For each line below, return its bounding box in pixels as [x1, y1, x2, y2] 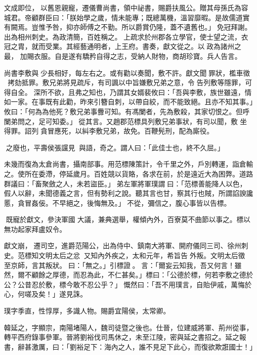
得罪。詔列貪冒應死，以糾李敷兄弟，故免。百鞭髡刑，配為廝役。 [4, 126, 214, 136]
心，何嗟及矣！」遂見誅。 [4, 289, 87, 299]
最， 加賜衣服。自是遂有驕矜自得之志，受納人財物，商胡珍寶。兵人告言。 [4, 50, 242, 61]
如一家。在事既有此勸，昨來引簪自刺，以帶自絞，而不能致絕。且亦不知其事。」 [4, 96, 253, 107]
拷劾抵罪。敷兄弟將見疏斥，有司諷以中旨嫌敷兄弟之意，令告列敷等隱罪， [7, 77, 245, 88]
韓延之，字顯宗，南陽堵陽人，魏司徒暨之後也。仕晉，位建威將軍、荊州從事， [4, 322, 253, 332]
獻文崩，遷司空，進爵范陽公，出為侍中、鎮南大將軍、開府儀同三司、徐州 [4, 240, 241, 251]
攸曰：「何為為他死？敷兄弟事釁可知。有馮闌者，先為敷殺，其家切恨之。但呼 [4, 106, 250, 116]
